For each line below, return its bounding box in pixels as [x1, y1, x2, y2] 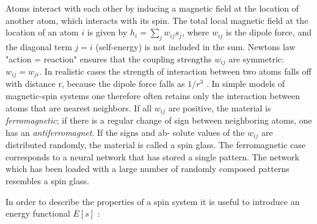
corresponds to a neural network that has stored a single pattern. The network [5, 150, 299, 163]
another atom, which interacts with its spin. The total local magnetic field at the [5, 13, 308, 26]
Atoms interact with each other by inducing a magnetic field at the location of [5, 2, 299, 14]
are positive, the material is [168, 101, 271, 114]
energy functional [5, 207, 70, 220]
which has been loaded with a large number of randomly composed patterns [5, 162, 290, 175]
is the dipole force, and [225, 26, 312, 39]
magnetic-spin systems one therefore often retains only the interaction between [5, 89, 300, 102]
